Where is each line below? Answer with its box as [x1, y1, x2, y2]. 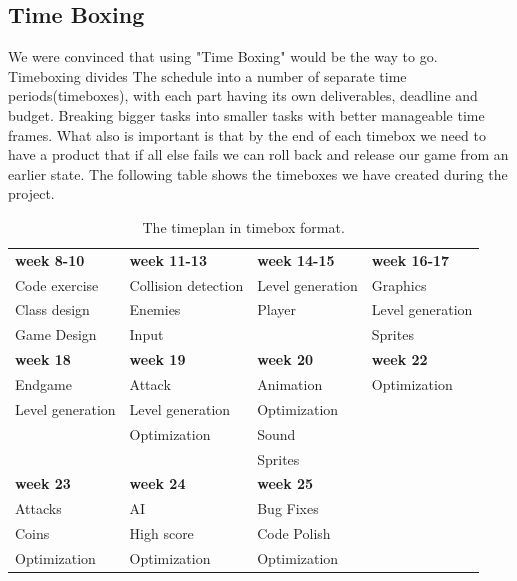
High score [129, 523, 194, 544]
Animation [257, 374, 323, 395]
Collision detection [129, 274, 244, 295]
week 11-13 [129, 249, 207, 270]
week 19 [129, 349, 186, 370]
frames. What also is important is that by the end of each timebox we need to [8, 124, 486, 145]
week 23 [15, 473, 71, 494]
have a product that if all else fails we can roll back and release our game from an [8, 144, 509, 165]
